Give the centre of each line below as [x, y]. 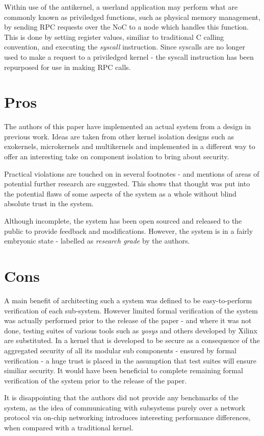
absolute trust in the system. [49, 203]
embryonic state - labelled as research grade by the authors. [97, 241]
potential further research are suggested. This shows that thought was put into [127, 184]
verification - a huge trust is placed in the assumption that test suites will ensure [130, 360]
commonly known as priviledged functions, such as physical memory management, [132, 17]
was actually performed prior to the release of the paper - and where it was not [128, 320]
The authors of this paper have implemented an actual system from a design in [128, 126]
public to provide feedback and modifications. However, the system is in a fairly [129, 231]
